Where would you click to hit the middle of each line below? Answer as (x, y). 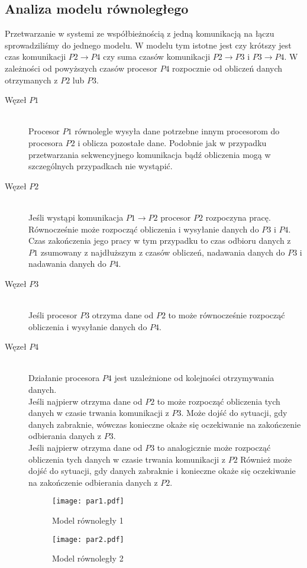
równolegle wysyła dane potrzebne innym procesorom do (177, 131)
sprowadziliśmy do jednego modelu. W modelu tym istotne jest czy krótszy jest (148, 45)
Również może (266, 459)
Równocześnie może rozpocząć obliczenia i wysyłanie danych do (144, 229)
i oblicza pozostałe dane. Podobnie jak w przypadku (172, 142)
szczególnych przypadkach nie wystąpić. (101, 166)
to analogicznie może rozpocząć (214, 448)
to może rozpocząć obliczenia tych (219, 401)
